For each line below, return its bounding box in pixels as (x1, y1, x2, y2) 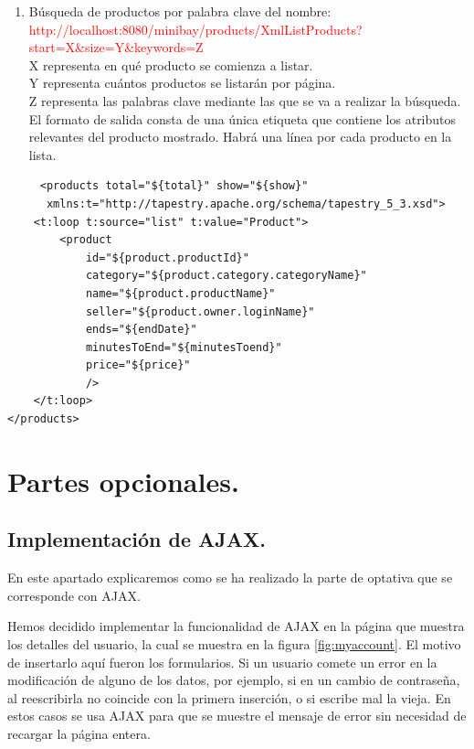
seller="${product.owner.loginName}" (85, 305, 315, 318)
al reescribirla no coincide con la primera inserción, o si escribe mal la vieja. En (7, 688, 451, 707)
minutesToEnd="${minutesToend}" (85, 340, 282, 354)
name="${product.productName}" (85, 286, 276, 300)
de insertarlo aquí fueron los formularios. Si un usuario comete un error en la (7, 652, 437, 671)
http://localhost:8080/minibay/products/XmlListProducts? (28, 19, 363, 38)
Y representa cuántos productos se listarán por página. (28, 73, 336, 92)
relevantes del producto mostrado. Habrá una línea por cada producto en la (28, 127, 452, 146)
